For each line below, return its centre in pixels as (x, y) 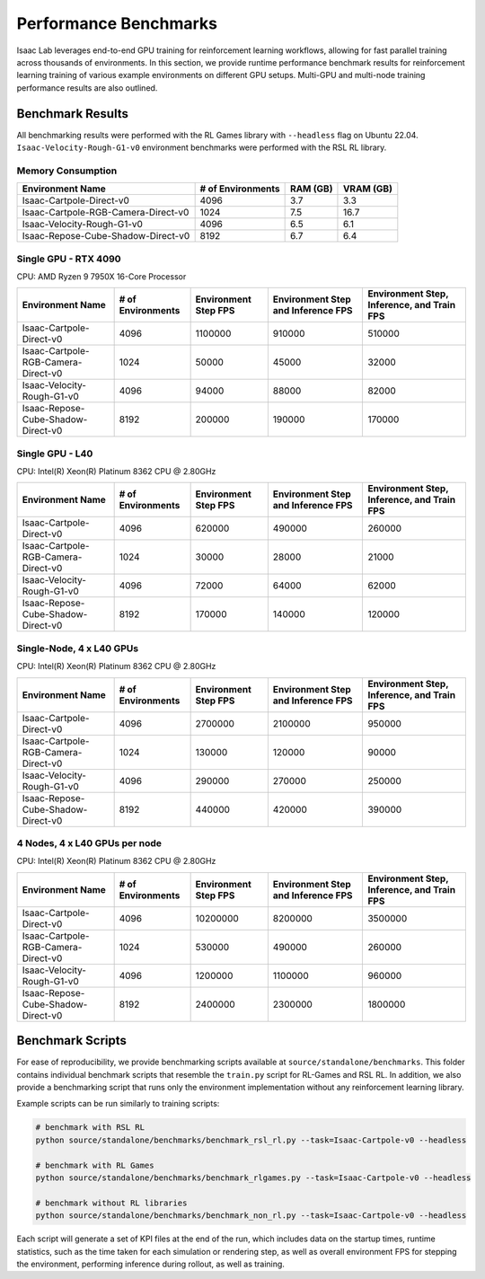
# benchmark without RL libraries (111, 1203)
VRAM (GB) (367, 189)
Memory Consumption (67, 171)
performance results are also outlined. (87, 88)
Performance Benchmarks (117, 23)
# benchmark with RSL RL (90, 1128)
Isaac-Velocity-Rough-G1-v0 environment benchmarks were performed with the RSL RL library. (202, 147)
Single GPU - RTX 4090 (69, 259)
